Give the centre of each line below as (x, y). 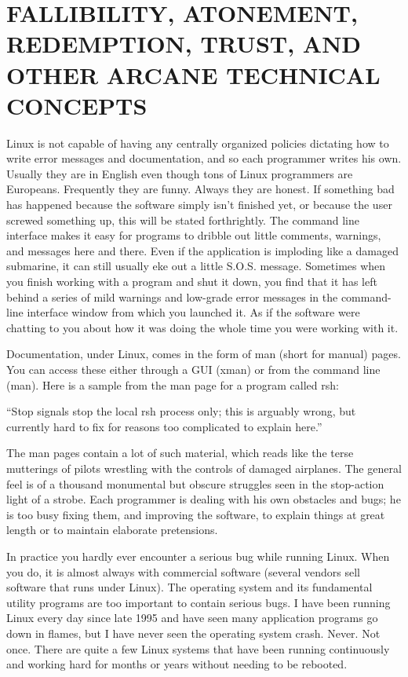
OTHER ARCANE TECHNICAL (193, 74)
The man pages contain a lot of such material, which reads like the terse (180, 453)
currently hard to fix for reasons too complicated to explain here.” (164, 426)
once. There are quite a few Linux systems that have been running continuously (198, 648)
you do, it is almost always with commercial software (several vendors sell (183, 571)
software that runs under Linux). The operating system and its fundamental (189, 587)
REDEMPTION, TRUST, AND (184, 44)
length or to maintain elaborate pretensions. (112, 530)
